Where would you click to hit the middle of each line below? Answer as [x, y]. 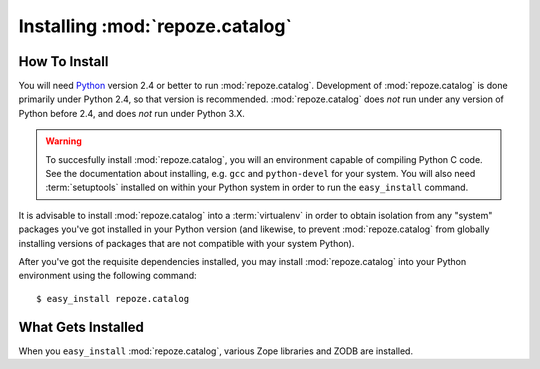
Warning [63, 141]
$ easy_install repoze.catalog [113, 298]
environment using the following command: [107, 276]
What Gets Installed [81, 326]
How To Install [63, 61]
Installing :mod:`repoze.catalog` [155, 26]
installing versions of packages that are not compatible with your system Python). [186, 243]
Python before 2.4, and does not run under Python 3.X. [131, 113]
